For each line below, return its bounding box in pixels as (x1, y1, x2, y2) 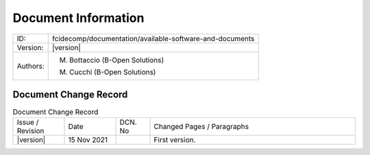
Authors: (16, 61, 45, 71)
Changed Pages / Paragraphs (153, 122, 249, 132)
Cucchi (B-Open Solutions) (69, 67, 156, 77)
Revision (16, 126, 45, 136)
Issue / (16, 117, 39, 127)
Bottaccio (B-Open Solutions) (69, 55, 164, 64)
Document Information (12, 10, 145, 25)
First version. (153, 135, 196, 145)
